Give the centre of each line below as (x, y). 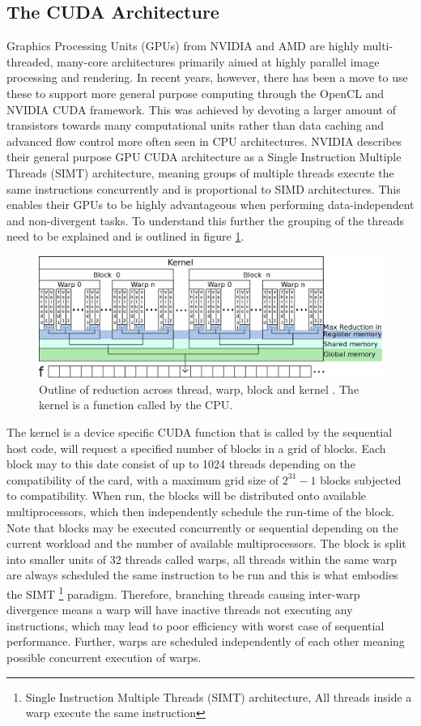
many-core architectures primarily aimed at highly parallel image (218, 61)
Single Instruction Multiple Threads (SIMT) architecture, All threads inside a (219, 696)
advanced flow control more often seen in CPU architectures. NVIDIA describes (204, 141)
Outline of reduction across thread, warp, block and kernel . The (199, 389)
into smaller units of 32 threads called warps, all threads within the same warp (202, 559)
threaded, (30, 61)
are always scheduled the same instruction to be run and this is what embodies (202, 575)
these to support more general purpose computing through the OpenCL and (196, 93)
